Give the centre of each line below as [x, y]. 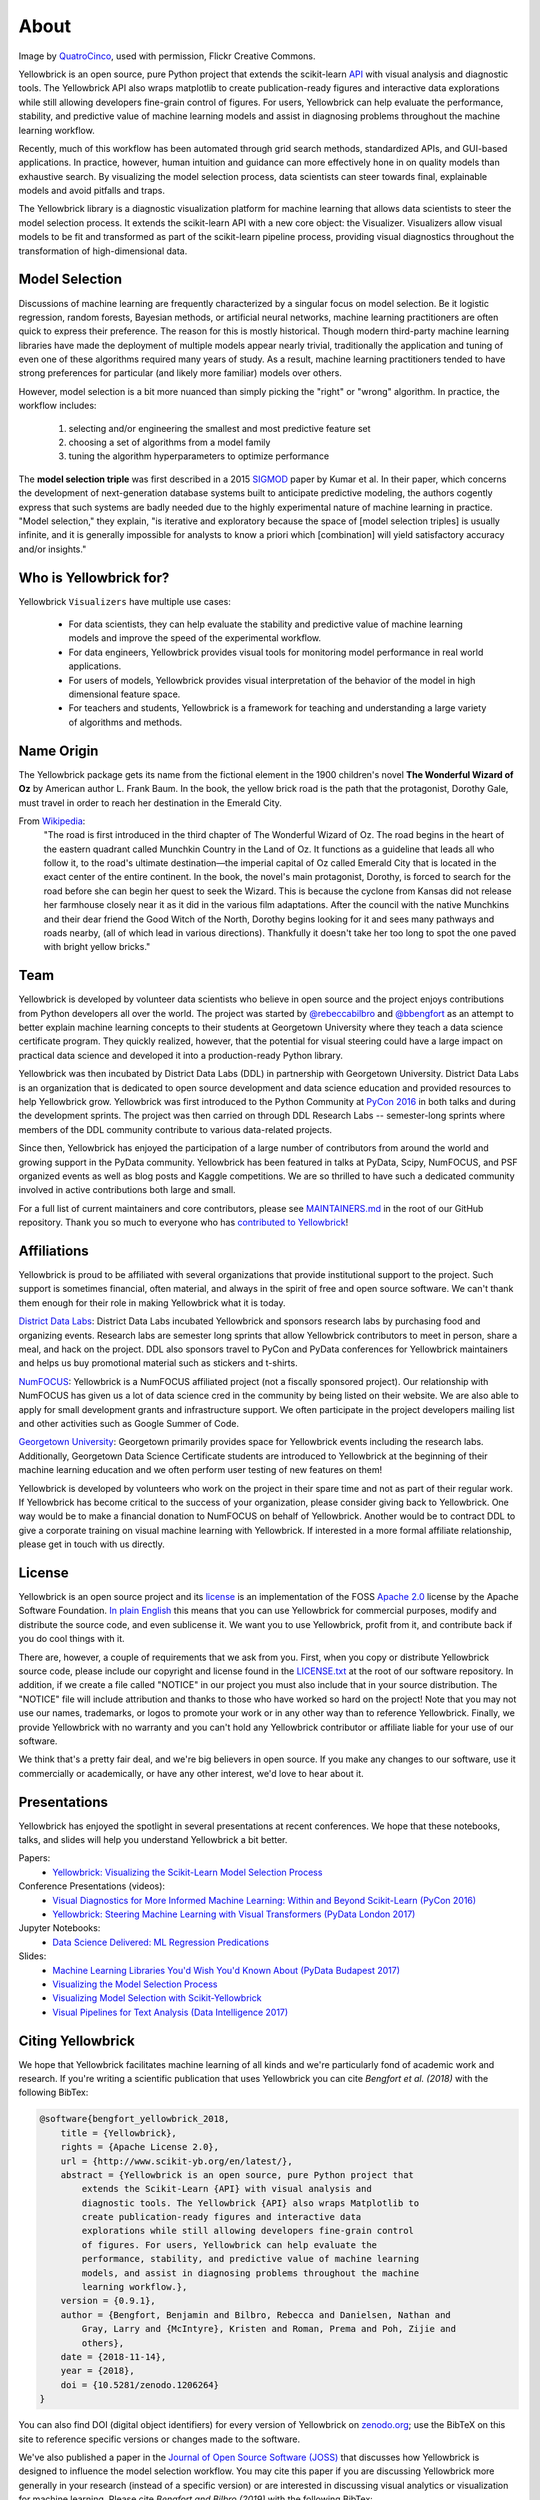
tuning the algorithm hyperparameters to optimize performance [199, 456]
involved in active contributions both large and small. [127, 1190]
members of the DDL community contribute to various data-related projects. [175, 1129]
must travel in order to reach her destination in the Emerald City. [150, 802]
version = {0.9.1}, [108, 2301]
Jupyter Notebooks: [59, 1928]
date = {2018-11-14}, [113, 2356]
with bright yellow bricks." [97, 947]
